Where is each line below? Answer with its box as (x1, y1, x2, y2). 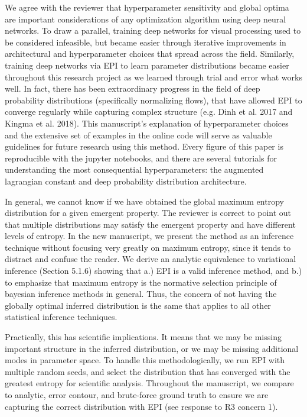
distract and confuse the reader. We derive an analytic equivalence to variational (5, 253, 296, 265)
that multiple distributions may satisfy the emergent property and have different (5, 218, 296, 230)
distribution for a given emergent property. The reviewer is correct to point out (5, 206, 292, 219)
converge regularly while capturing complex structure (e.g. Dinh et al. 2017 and (5, 105, 293, 118)
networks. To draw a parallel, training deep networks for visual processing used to (5, 24, 301, 37)
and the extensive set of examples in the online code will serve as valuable (5, 128, 272, 141)
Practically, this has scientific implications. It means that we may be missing (5, 331, 282, 343)
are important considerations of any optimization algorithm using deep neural (5, 12, 286, 25)
